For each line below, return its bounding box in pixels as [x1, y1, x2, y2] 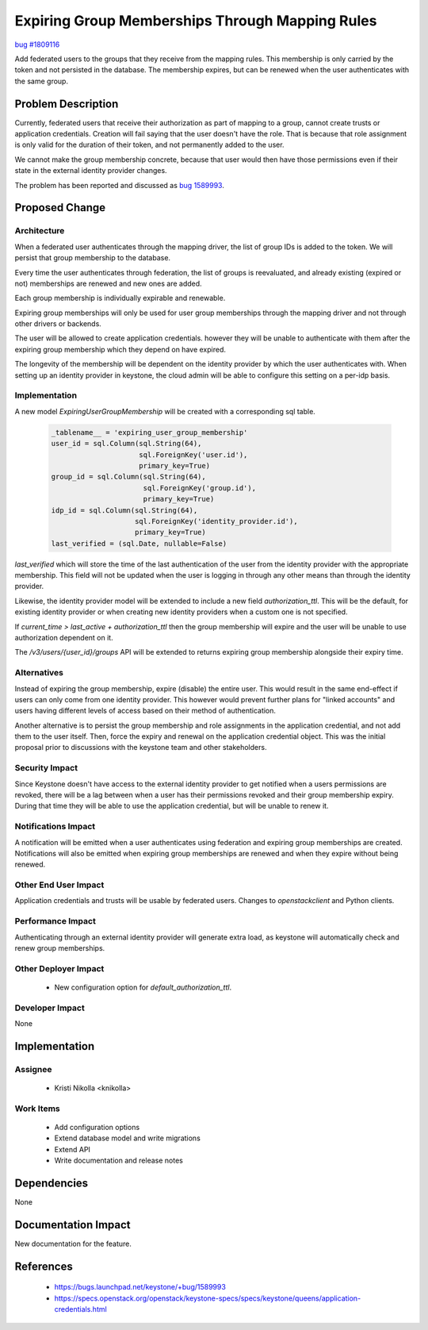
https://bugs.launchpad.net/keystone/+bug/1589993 [54, 1282, 226, 1292]
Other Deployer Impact [14, 963, 105, 974]
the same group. [14, 76, 69, 86]
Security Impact [14, 763, 78, 774]
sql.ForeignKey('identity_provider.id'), [135, 517, 298, 525]
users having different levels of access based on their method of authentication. [14, 706, 277, 716]
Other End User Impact [14, 879, 105, 890]
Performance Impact [14, 916, 97, 927]
